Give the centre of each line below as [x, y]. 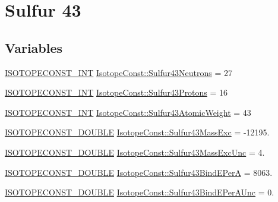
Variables [34, 47]
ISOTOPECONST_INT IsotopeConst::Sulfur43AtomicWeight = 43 [128, 112]
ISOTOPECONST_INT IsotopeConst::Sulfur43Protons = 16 [116, 92]
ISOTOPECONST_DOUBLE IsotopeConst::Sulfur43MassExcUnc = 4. [135, 152]
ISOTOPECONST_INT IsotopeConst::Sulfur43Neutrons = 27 [119, 72]
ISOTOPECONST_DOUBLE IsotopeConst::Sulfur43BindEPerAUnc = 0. [140, 192]
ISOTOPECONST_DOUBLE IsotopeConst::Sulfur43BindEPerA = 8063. [139, 172]
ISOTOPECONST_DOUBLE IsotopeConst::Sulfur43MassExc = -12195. [137, 132]
